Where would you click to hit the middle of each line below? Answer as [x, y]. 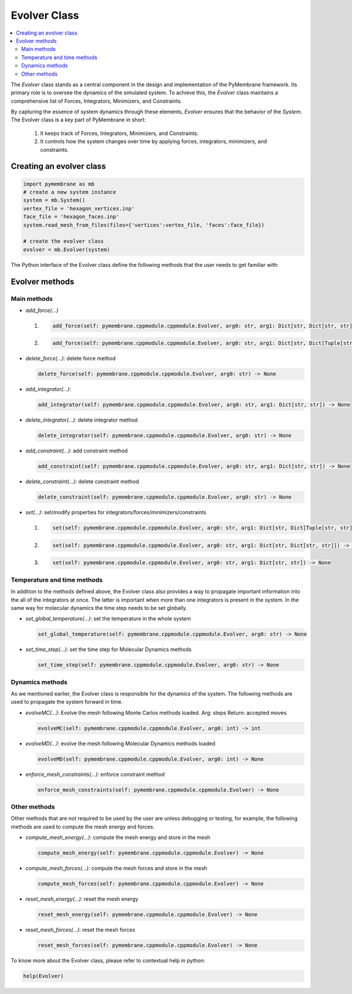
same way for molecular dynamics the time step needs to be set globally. [99, 608]
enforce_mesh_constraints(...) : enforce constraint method [95, 774]
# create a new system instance [70, 192]
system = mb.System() [54, 200]
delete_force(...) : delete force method [70, 358]
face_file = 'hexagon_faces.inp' [71, 217]
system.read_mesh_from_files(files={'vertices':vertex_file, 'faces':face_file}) [144, 225]
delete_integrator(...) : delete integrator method [82, 420]
